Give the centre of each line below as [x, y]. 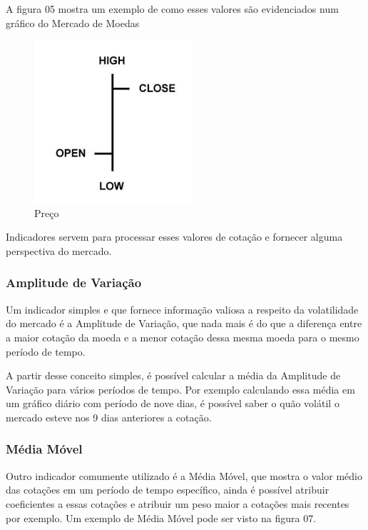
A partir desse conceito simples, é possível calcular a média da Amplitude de [173, 375]
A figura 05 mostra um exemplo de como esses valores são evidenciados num [172, 9]
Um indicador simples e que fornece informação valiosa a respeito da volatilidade [182, 309]
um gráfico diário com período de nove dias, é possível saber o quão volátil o [173, 403]
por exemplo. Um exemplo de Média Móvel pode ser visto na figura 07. [161, 517]
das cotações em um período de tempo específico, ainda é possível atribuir [168, 490]
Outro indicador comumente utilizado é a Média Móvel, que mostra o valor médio [184, 475]
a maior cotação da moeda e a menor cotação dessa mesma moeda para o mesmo [183, 337]
